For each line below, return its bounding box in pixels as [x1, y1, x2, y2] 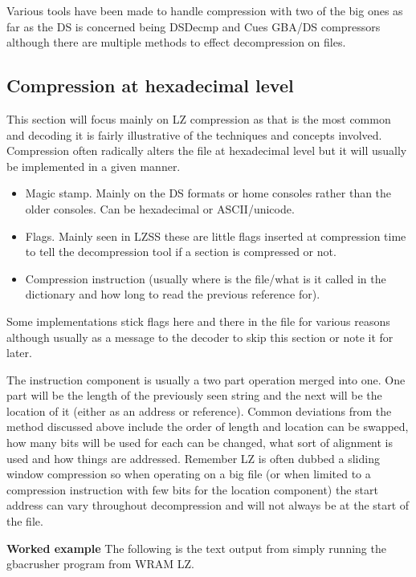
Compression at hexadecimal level [6, 73, 294, 98]
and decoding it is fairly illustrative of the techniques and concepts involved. [6, 126, 382, 143]
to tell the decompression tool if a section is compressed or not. [25, 243, 336, 260]
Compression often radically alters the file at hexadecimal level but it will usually [6, 142, 407, 159]
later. [6, 344, 32, 361]
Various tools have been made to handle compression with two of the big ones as [6, 2, 403, 18]
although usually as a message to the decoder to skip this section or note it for [6, 328, 394, 345]
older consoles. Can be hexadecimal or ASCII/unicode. [25, 200, 295, 217]
